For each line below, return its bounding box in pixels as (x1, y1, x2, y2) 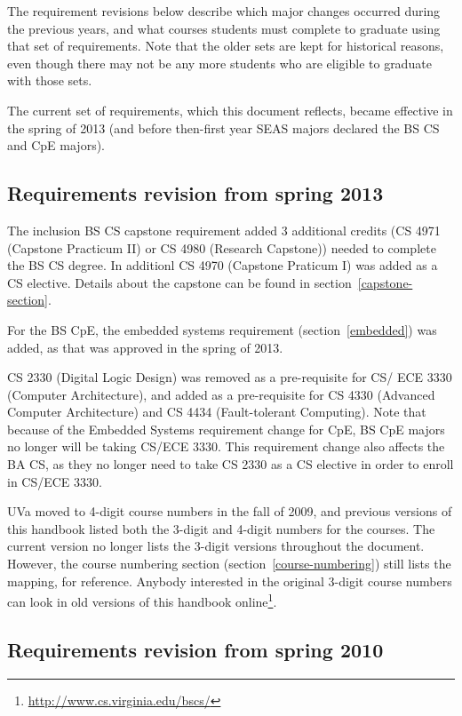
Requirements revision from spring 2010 (7, 635, 384, 663)
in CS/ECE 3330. (7, 472, 102, 490)
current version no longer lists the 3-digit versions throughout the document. (7, 537, 425, 555)
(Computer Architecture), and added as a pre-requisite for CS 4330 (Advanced (7, 385, 435, 403)
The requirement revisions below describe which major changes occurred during (7, 2, 441, 20)
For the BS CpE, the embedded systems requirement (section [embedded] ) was (7, 320, 437, 338)
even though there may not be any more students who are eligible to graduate (7, 53, 432, 72)
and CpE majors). (7, 136, 105, 155)
